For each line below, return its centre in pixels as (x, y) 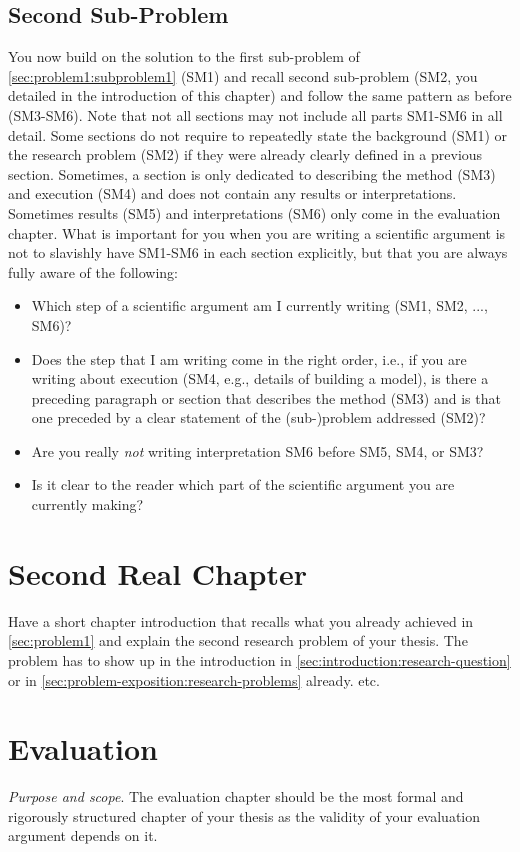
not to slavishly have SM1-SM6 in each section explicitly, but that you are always (258, 252)
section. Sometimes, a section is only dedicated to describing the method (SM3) (252, 173)
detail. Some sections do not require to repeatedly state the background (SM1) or (257, 134)
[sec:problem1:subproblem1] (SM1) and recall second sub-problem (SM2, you (243, 75)
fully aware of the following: (93, 271)
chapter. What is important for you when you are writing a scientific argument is (257, 232)
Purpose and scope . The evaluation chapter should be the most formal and (236, 796)
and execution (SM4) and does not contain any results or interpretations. (232, 193)
